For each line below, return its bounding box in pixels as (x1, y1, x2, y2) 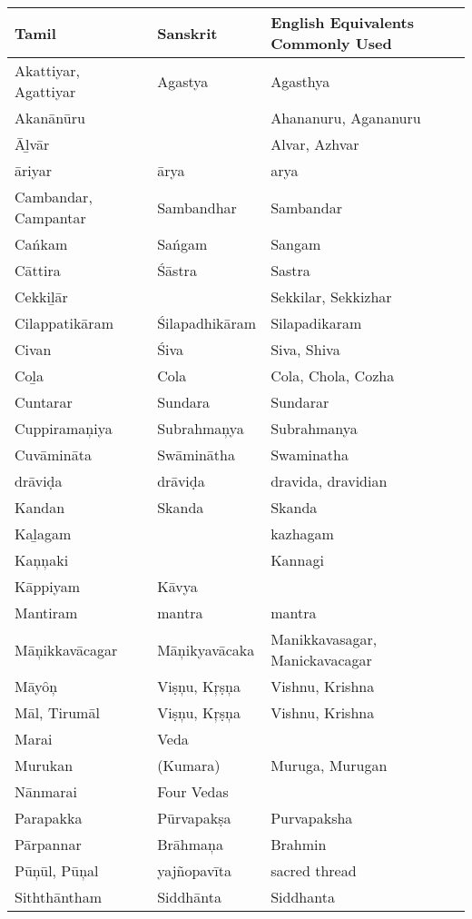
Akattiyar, (15, 60, 81, 81)
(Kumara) (157, 755, 221, 776)
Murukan (15, 755, 74, 776)
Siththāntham (15, 886, 103, 907)
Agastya (157, 70, 209, 92)
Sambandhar (157, 196, 237, 218)
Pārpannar (15, 834, 82, 855)
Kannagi (270, 549, 324, 570)
